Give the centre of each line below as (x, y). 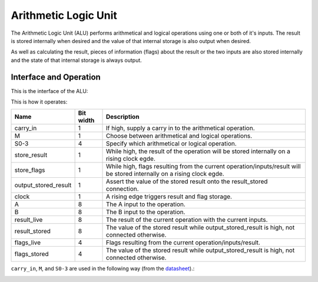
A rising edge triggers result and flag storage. (169, 197)
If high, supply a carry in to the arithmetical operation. (180, 128)
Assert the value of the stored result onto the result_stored (187, 181)
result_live (29, 220)
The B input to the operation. (145, 212)
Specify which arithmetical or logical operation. (171, 144)
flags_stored (32, 254)
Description (122, 117)
